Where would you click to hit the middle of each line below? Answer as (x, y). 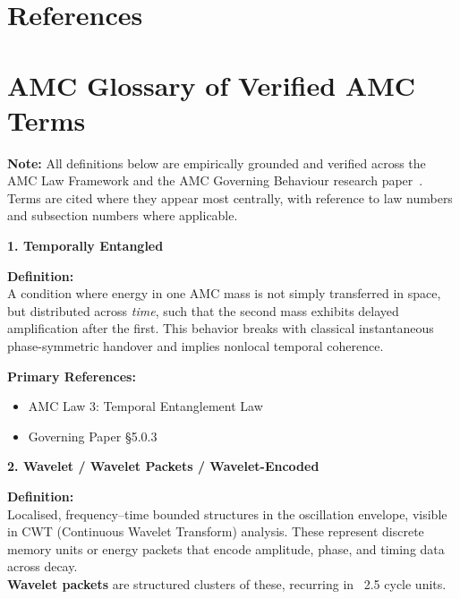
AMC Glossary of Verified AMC (212, 85)
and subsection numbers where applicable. (123, 215)
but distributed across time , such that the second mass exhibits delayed (203, 310)
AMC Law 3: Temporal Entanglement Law (145, 406)
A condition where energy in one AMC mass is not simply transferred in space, (224, 293)
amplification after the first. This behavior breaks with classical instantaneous (221, 328)
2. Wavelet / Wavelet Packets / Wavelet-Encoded (163, 466)
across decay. (43, 566)
